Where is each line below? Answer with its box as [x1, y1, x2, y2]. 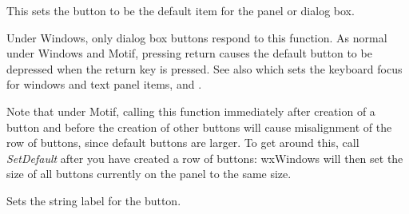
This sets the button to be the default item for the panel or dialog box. [6, 2, 355, 18]
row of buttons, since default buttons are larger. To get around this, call [6, 134, 359, 151]
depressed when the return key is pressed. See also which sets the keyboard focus [6, 60, 403, 77]
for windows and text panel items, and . [6, 76, 202, 93]
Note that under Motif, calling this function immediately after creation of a [6, 102, 375, 119]
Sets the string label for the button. [6, 192, 181, 208]
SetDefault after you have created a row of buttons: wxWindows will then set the [6, 149, 403, 166]
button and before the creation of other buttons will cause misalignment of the [6, 118, 392, 135]
